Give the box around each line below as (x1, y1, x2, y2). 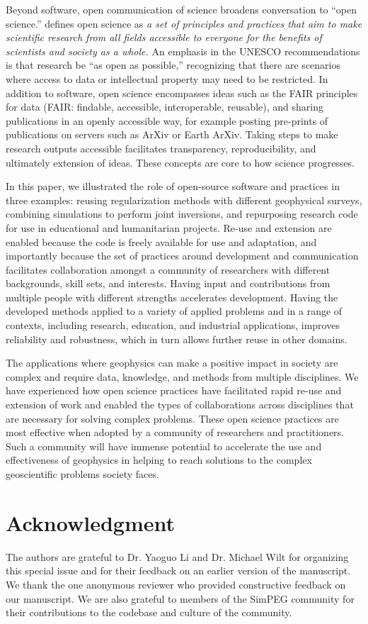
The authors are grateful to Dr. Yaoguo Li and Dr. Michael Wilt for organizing (6, 549, 349, 564)
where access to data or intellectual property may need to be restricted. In (6, 71, 328, 86)
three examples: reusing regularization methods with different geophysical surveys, (6, 192, 362, 207)
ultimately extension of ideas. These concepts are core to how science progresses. (6, 155, 355, 169)
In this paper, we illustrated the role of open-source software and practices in (6, 179, 340, 194)
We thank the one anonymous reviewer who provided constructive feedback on (6, 576, 346, 591)
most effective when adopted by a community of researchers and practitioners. (6, 425, 345, 440)
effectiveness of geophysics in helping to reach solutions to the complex (6, 452, 312, 467)
